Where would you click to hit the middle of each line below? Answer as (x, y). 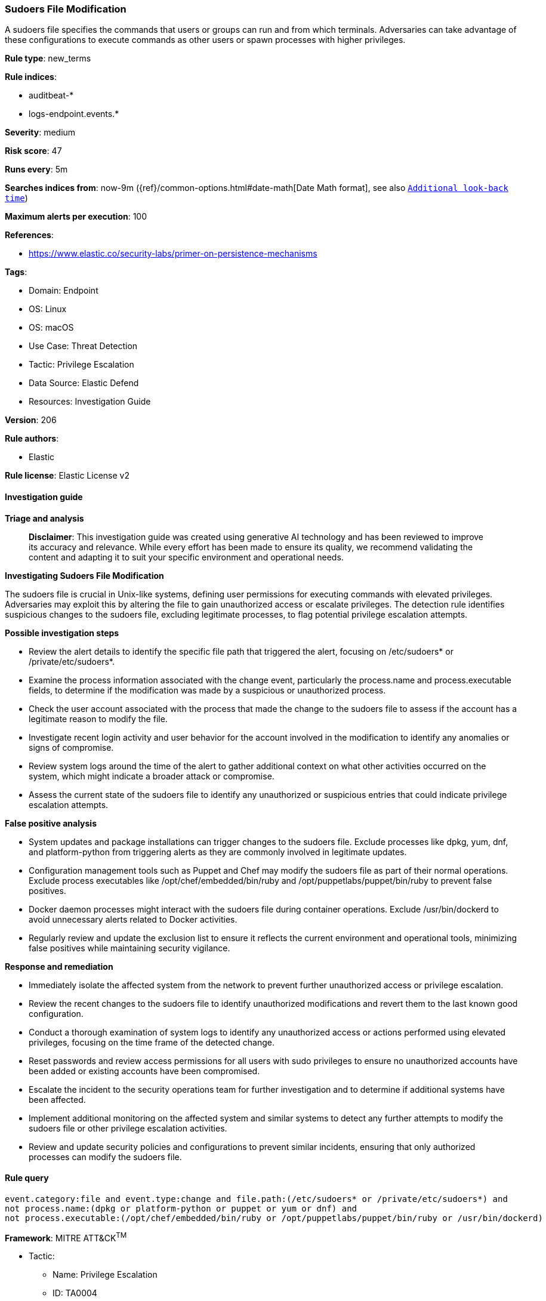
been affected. (57, 1099)
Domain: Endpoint (64, 291)
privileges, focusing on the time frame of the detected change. (152, 1042)
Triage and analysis (44, 518)
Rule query (27, 1178)
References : (29, 235)
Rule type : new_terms (48, 58)
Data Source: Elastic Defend (84, 383)
